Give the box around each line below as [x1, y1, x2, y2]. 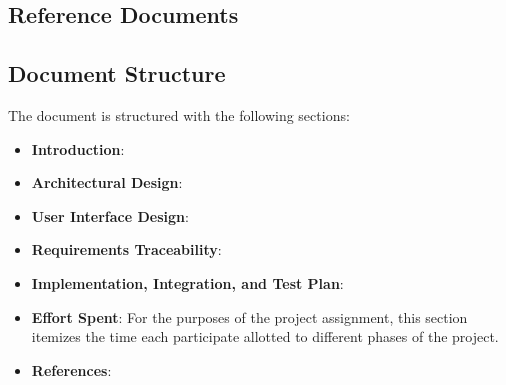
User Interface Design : [31, 205, 189, 226]
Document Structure [8, 58, 226, 89]
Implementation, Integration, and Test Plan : [31, 272, 344, 293]
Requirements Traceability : [31, 239, 222, 260]
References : [31, 359, 112, 380]
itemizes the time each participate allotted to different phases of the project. [31, 326, 499, 347]
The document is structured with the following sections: [8, 104, 350, 125]
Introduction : [31, 138, 125, 159]
